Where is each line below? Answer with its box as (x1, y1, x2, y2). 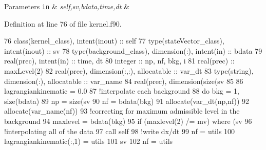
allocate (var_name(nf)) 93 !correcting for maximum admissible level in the (4, 105, 240, 116)
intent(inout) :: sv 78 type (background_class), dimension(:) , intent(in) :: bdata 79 (4, 45, 262, 56)
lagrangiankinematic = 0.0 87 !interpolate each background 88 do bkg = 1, (4, 85, 239, 96)
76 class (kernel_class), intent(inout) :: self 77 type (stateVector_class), (4, 35, 224, 46)
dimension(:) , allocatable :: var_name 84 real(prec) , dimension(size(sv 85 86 (4, 75, 243, 86)
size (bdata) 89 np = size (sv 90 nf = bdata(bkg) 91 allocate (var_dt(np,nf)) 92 (4, 95, 250, 106)
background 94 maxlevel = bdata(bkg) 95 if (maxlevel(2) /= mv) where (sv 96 (4, 116, 252, 126)
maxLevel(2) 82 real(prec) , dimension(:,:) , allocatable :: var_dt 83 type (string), (4, 66, 254, 76)
